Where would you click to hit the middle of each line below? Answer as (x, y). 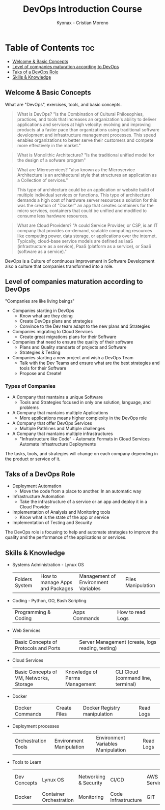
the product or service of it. (33, 459)
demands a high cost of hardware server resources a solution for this (87, 200)
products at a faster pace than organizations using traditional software (88, 129)
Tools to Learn (27, 762)
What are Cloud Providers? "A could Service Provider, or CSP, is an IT (87, 225)
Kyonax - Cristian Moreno (82, 23)
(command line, (133, 678)
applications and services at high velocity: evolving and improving (84, 125)
